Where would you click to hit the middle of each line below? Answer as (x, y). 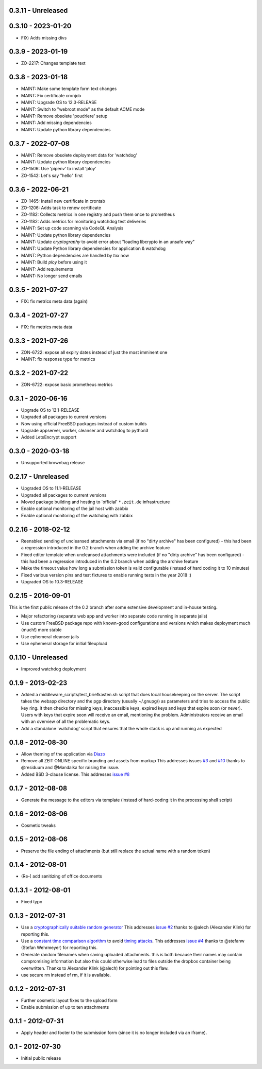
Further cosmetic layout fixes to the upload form (69, 1000)
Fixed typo (32, 902)
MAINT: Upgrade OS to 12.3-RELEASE (59, 103)
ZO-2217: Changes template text (53, 63)
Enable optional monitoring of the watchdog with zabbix (77, 515)
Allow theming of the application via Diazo (63, 754)
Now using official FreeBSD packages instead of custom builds (84, 423)
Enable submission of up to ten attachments (65, 1007)
